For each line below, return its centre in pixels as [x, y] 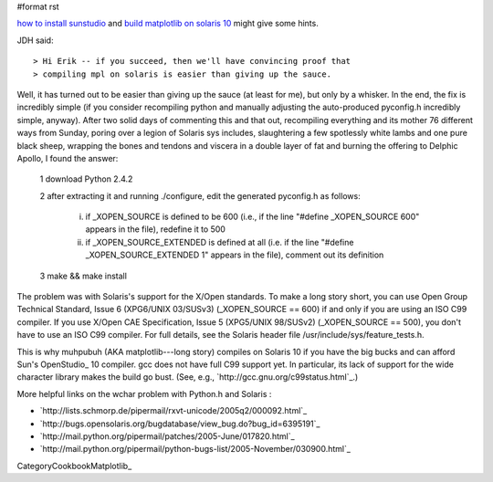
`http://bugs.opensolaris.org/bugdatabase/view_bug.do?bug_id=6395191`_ [180, 424]
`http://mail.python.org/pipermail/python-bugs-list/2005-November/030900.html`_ [195, 449]
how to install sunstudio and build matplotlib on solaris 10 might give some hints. [168, 24]
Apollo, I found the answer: [68, 158]
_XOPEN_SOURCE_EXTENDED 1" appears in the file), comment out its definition [235, 255]
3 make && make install [84, 276]
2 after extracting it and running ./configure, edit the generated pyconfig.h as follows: [200, 195]
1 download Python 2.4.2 [86, 179]
